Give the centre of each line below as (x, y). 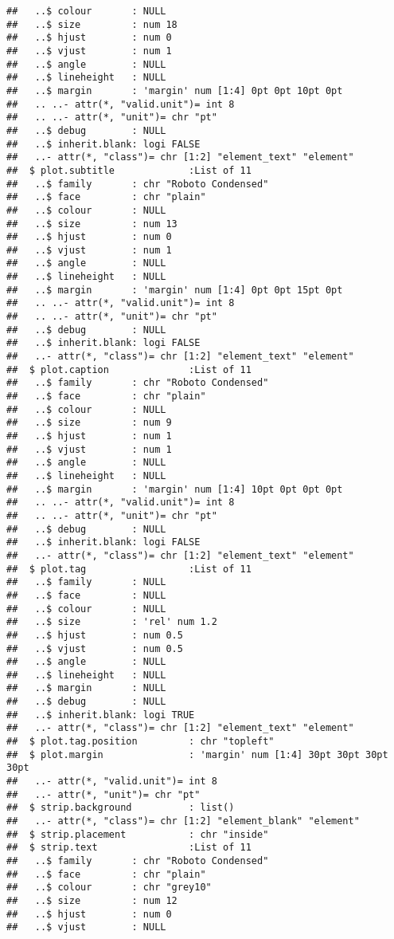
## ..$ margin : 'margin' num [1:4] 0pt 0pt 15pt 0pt (175, 290)
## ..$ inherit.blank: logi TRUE (101, 715)
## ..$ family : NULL (86, 582)
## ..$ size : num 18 (92, 24)
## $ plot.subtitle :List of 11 (129, 170)
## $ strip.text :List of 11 (129, 848)
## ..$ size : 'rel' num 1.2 (112, 622)
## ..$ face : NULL (86, 595)
